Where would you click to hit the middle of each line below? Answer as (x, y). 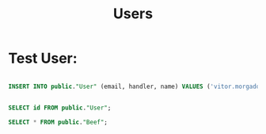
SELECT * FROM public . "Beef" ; (58, 122)
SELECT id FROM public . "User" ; (60, 108)
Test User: (43, 58)
